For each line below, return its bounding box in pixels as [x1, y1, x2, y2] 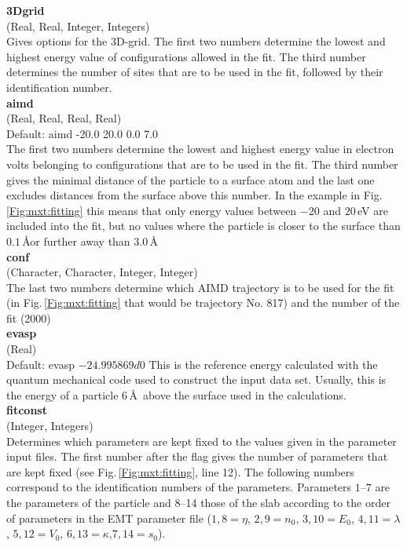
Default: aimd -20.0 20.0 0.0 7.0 [6, 125, 159, 141]
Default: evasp [6, 356, 75, 372]
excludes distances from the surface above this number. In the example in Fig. [6, 187, 383, 203]
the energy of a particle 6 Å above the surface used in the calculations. [6, 386, 346, 403]
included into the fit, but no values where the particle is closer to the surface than [6, 217, 401, 234]
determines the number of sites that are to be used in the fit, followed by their [6, 64, 383, 80]
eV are [357, 202, 388, 218]
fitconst [6, 402, 47, 418]
